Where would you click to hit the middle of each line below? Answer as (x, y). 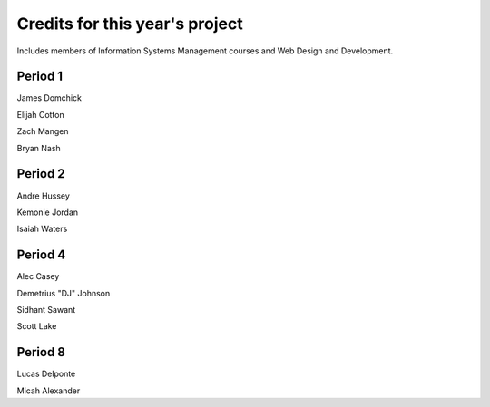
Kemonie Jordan (48, 212)
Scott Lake (37, 326)
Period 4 (41, 255)
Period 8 (41, 352)
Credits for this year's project (130, 24)
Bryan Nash (39, 148)
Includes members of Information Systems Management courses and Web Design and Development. (205, 51)
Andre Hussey (43, 196)
